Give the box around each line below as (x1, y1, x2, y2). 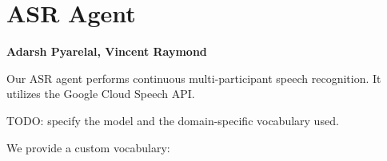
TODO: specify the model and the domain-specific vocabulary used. (6, 112, 339, 128)
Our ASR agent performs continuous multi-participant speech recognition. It (6, 69, 381, 86)
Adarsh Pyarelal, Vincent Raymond (6, 43, 207, 60)
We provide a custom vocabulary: (6, 139, 170, 155)
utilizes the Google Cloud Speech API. (6, 85, 195, 102)
